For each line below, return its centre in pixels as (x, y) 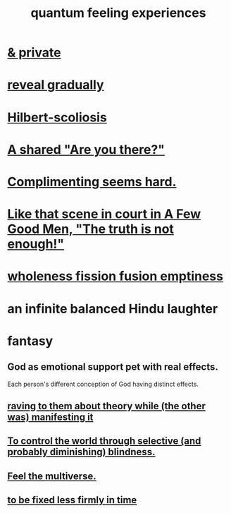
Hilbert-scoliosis (57, 117)
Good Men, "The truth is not (91, 229)
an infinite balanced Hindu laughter (113, 309)
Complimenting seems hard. (92, 182)
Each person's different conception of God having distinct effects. (103, 384)
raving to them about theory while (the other (107, 406)
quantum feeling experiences (118, 13)
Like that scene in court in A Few (104, 214)
